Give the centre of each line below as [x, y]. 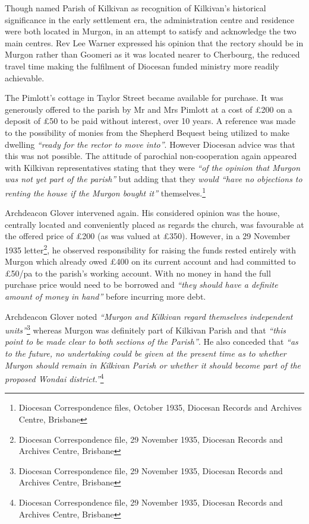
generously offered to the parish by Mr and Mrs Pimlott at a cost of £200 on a [149, 109]
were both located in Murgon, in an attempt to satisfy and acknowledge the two [151, 31]
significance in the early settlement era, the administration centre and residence [149, 19]
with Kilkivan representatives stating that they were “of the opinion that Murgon [153, 167]
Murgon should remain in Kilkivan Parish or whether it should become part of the [153, 365]
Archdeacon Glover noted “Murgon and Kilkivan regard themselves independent [149, 316]
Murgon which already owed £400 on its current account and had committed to [150, 261]
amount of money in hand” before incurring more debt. [105, 296]
